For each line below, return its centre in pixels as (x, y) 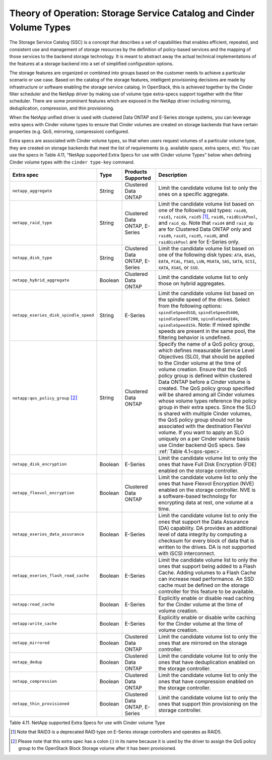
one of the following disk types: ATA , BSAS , (207, 255)
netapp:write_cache (35, 624)
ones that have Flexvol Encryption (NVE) (206, 483)
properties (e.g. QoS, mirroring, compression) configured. (69, 132)
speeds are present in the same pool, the (207, 331)
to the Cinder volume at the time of (200, 363)
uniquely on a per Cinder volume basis (204, 438)
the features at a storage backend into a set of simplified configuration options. (91, 64)
